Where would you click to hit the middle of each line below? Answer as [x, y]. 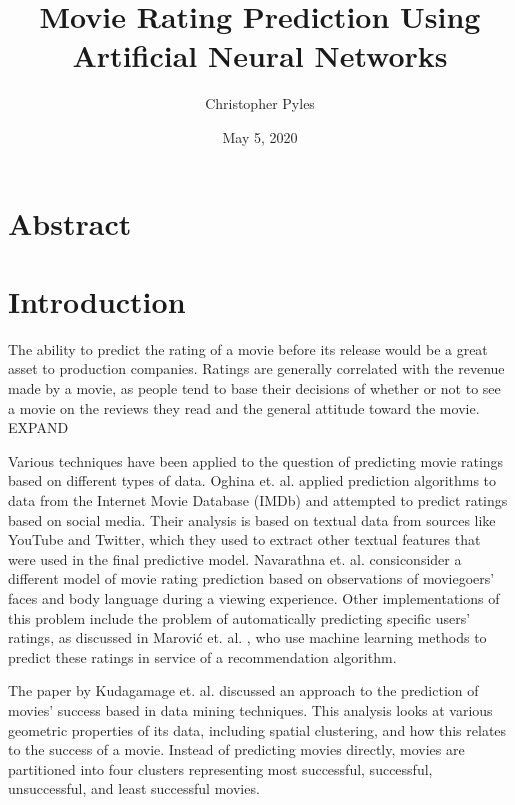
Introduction [97, 300]
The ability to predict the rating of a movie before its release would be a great [248, 348]
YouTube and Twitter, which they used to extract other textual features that [244, 539]
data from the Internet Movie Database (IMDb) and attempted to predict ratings [258, 499]
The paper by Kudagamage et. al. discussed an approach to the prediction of [243, 690]
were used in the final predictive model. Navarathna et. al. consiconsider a [235, 558]
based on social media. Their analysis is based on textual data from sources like [252, 519]
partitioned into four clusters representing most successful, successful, [220, 768]
